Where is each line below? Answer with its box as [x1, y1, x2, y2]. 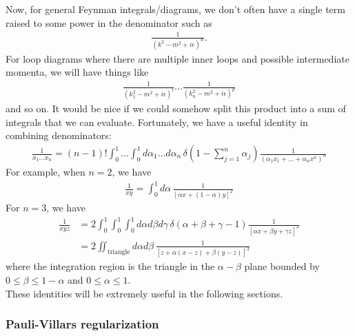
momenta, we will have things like [6, 65, 149, 79]
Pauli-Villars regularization [6, 315, 159, 333]
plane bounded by [244, 259, 320, 273]
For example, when [6, 165, 85, 179]
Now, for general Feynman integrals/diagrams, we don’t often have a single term [6, 2, 345, 16]
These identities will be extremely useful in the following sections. [6, 286, 283, 300]
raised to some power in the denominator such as [6, 15, 212, 30]
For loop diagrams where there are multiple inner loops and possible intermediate [6, 51, 349, 65]
